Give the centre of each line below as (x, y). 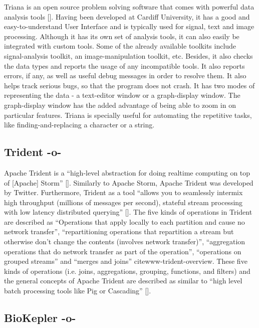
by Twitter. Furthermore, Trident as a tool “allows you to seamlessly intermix (123, 192)
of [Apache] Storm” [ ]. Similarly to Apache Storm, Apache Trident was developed (129, 182)
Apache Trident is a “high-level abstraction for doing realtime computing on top (127, 172)
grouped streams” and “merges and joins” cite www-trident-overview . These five (126, 261)
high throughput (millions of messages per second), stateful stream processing (123, 202)
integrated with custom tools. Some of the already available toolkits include (120, 46)
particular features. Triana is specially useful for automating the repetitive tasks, (128, 115)
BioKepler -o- (40, 318)
